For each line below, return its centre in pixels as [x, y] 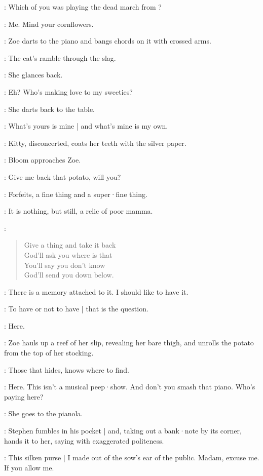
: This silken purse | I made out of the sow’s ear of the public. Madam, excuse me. [132, 458]
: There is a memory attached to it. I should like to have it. [96, 291]
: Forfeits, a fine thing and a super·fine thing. [76, 194]
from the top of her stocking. [49, 353]
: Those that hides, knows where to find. [67, 369]
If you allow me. [29, 467]
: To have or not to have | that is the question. [76, 309]
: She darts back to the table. [50, 109]
